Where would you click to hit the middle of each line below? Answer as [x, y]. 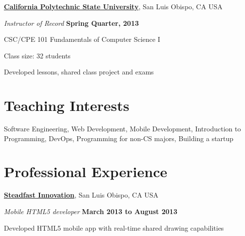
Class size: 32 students [37, 55]
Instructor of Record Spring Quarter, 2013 [71, 23]
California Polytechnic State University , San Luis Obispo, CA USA [113, 6]
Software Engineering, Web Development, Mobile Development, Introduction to [122, 129]
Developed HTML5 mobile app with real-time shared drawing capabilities [114, 227]
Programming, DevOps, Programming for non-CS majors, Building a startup [119, 138]
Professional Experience [86, 172]
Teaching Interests [67, 105]
